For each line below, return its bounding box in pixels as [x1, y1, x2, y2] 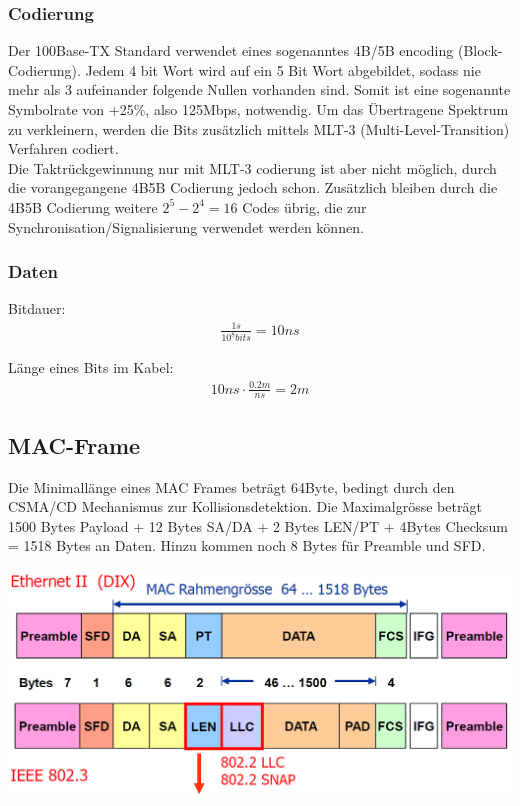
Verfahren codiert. [8, 138, 119, 159]
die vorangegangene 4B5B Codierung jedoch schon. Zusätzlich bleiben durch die [8, 177, 498, 198]
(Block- [457, 40, 503, 61]
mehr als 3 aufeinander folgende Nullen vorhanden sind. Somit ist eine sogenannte [8, 79, 511, 100]
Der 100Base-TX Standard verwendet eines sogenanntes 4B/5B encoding [8, 40, 454, 61]
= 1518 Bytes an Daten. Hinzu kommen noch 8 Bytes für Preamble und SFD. [8, 535, 486, 556]
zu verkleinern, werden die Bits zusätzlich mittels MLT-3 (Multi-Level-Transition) [8, 118, 510, 139]
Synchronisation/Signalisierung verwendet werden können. [8, 216, 364, 237]
